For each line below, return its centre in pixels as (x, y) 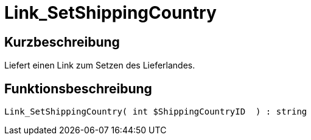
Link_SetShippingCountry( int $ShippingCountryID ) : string (156, 112)
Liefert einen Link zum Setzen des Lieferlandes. (100, 65)
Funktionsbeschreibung (78, 88)
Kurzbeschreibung (62, 42)
